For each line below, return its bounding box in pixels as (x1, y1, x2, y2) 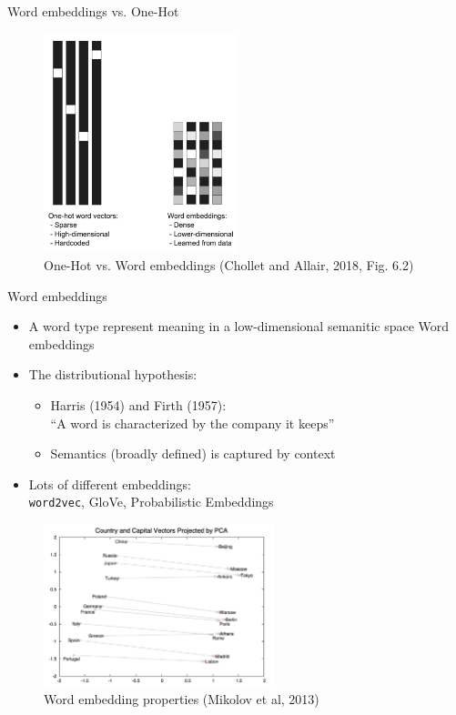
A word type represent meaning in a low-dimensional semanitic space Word (28, 317, 450, 336)
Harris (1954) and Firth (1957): (50, 395, 227, 414)
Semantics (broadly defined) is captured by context (50, 444, 336, 463)
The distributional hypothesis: (28, 365, 198, 384)
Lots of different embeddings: (28, 474, 191, 493)
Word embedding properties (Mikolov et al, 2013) (44, 689, 319, 708)
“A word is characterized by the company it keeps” (50, 413, 335, 432)
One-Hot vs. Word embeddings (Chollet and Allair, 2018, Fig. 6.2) (44, 256, 414, 275)
